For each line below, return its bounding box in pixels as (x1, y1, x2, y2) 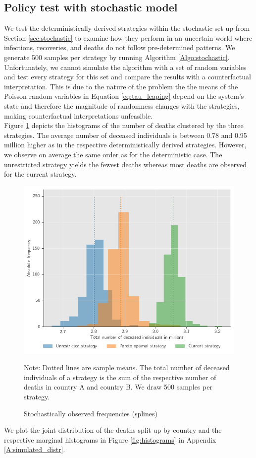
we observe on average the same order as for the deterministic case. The (4, 149, 222, 159)
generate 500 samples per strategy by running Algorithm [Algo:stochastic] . (4, 52, 230, 62)
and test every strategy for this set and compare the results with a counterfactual (4, 71, 251, 82)
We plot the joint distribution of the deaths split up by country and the (4, 425, 222, 435)
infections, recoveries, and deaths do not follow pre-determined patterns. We (4, 42, 235, 53)
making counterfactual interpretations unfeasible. (4, 110, 153, 121)
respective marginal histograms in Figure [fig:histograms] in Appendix (4, 434, 216, 445)
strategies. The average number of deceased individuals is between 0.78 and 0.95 (4, 130, 247, 140)
